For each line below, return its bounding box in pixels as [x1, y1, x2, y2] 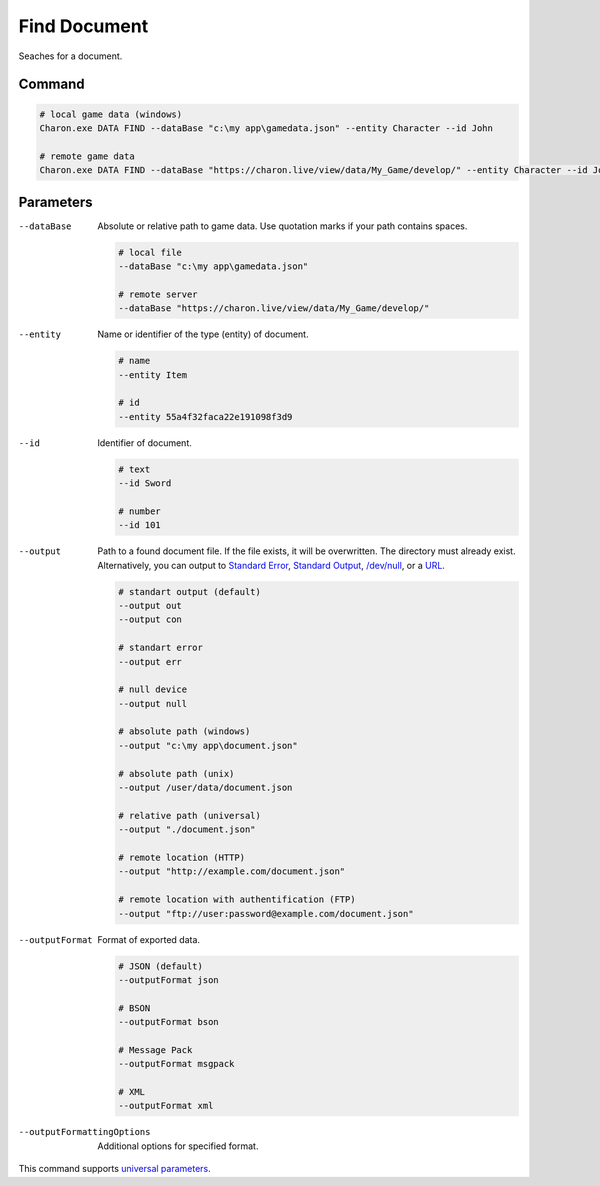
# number [118, 505, 162, 517]
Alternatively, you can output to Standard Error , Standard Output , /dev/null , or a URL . [97, 559, 445, 571]
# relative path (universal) [118, 810, 262, 821]
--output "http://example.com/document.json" [118, 866, 346, 877]
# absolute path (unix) [118, 768, 235, 779]
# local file [118, 246, 182, 258]
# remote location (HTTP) [118, 852, 245, 863]
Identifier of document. [97, 436, 192, 449]
